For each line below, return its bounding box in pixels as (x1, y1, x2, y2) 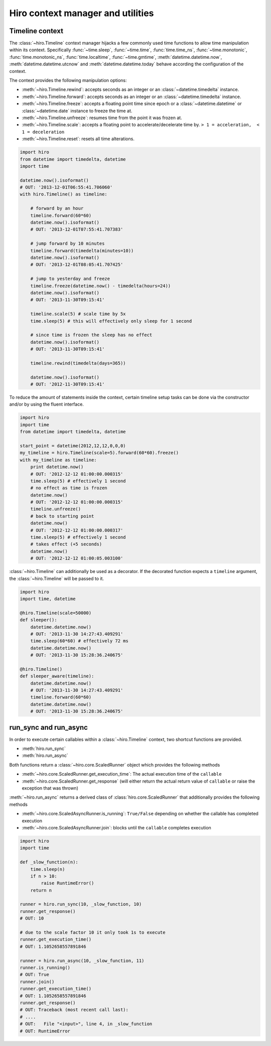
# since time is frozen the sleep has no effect (30, 332, 153, 338)
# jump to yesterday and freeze (30, 276, 110, 281)
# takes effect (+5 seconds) (30, 541, 102, 547)
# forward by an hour (30, 206, 84, 211)
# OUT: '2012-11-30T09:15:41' (30, 382, 105, 387)
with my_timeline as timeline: (20, 457, 97, 462)
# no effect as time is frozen (30, 485, 107, 491)
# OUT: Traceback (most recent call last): (20, 1007, 129, 1013)
